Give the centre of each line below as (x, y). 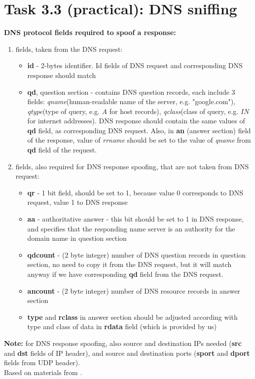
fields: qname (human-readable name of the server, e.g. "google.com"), (131, 101)
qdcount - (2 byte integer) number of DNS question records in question (136, 254)
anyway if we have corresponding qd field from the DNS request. (125, 274)
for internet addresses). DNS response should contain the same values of (136, 121)
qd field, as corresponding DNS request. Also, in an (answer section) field (139, 130)
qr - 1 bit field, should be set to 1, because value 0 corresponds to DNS (135, 192)
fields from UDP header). (42, 362)
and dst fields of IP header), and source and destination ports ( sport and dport (127, 353)
